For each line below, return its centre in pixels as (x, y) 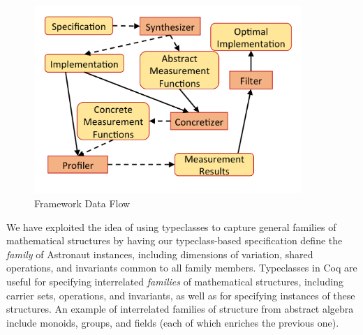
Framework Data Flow (82, 203)
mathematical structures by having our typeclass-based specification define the (175, 240)
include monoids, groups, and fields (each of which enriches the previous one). (173, 322)
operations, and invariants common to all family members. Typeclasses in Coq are (182, 268)
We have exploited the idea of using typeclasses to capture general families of (171, 226)
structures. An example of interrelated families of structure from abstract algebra (180, 309)
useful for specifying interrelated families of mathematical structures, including (175, 281)
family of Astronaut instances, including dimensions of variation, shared (160, 254)
